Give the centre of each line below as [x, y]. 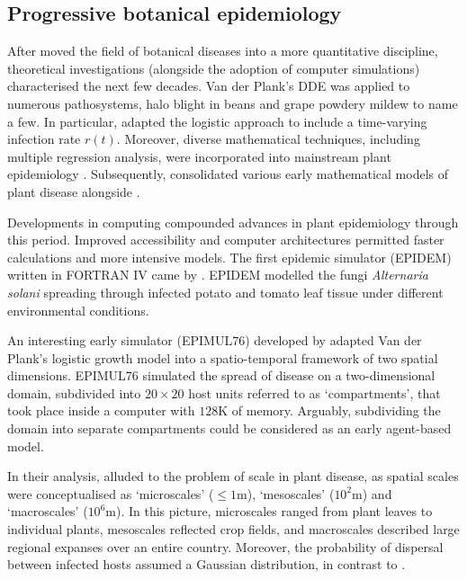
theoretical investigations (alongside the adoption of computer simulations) [214, 68]
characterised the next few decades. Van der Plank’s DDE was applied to [209, 86]
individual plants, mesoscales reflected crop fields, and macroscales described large [233, 529]
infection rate [44, 139]
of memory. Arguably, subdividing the [336, 410]
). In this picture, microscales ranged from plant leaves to [274, 511]
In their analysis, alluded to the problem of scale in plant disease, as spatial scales [233, 476]
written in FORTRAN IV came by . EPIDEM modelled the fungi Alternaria [218, 275]
